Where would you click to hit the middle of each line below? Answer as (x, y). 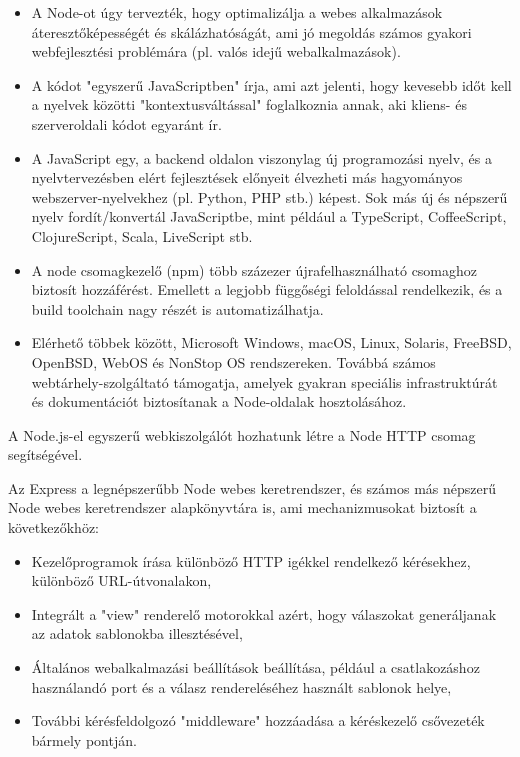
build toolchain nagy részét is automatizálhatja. (177, 308)
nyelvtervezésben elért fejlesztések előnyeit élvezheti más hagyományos (247, 177)
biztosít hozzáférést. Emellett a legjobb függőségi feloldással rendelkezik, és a (267, 289)
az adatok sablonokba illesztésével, (137, 633)
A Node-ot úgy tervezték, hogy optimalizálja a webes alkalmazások (237, 12)
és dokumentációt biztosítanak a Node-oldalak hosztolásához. (219, 401)
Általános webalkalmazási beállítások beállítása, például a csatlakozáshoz (255, 667)
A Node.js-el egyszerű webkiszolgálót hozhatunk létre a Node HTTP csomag (242, 434)
